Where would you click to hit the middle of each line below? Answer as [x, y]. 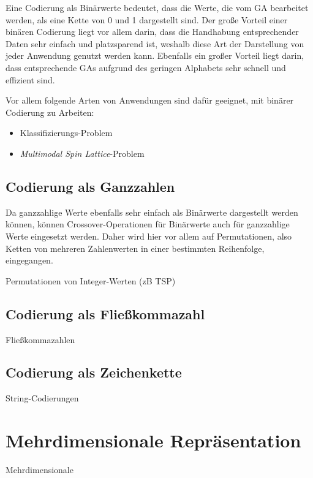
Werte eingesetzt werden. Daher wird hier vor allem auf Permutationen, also [149, 236]
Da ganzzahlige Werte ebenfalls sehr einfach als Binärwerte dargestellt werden [152, 212]
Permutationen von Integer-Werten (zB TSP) [91, 280]
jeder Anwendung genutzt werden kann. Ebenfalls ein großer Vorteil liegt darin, [155, 55]
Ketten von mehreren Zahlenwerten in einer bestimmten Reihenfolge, [135, 248]
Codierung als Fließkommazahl [105, 313]
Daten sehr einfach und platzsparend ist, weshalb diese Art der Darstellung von [155, 43]
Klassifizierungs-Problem [66, 133]
